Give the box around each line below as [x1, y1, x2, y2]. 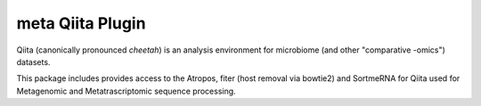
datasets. [16, 56, 51, 67]
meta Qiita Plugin [16, 13, 146, 33]
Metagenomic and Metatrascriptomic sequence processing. [16, 86, 236, 96]
